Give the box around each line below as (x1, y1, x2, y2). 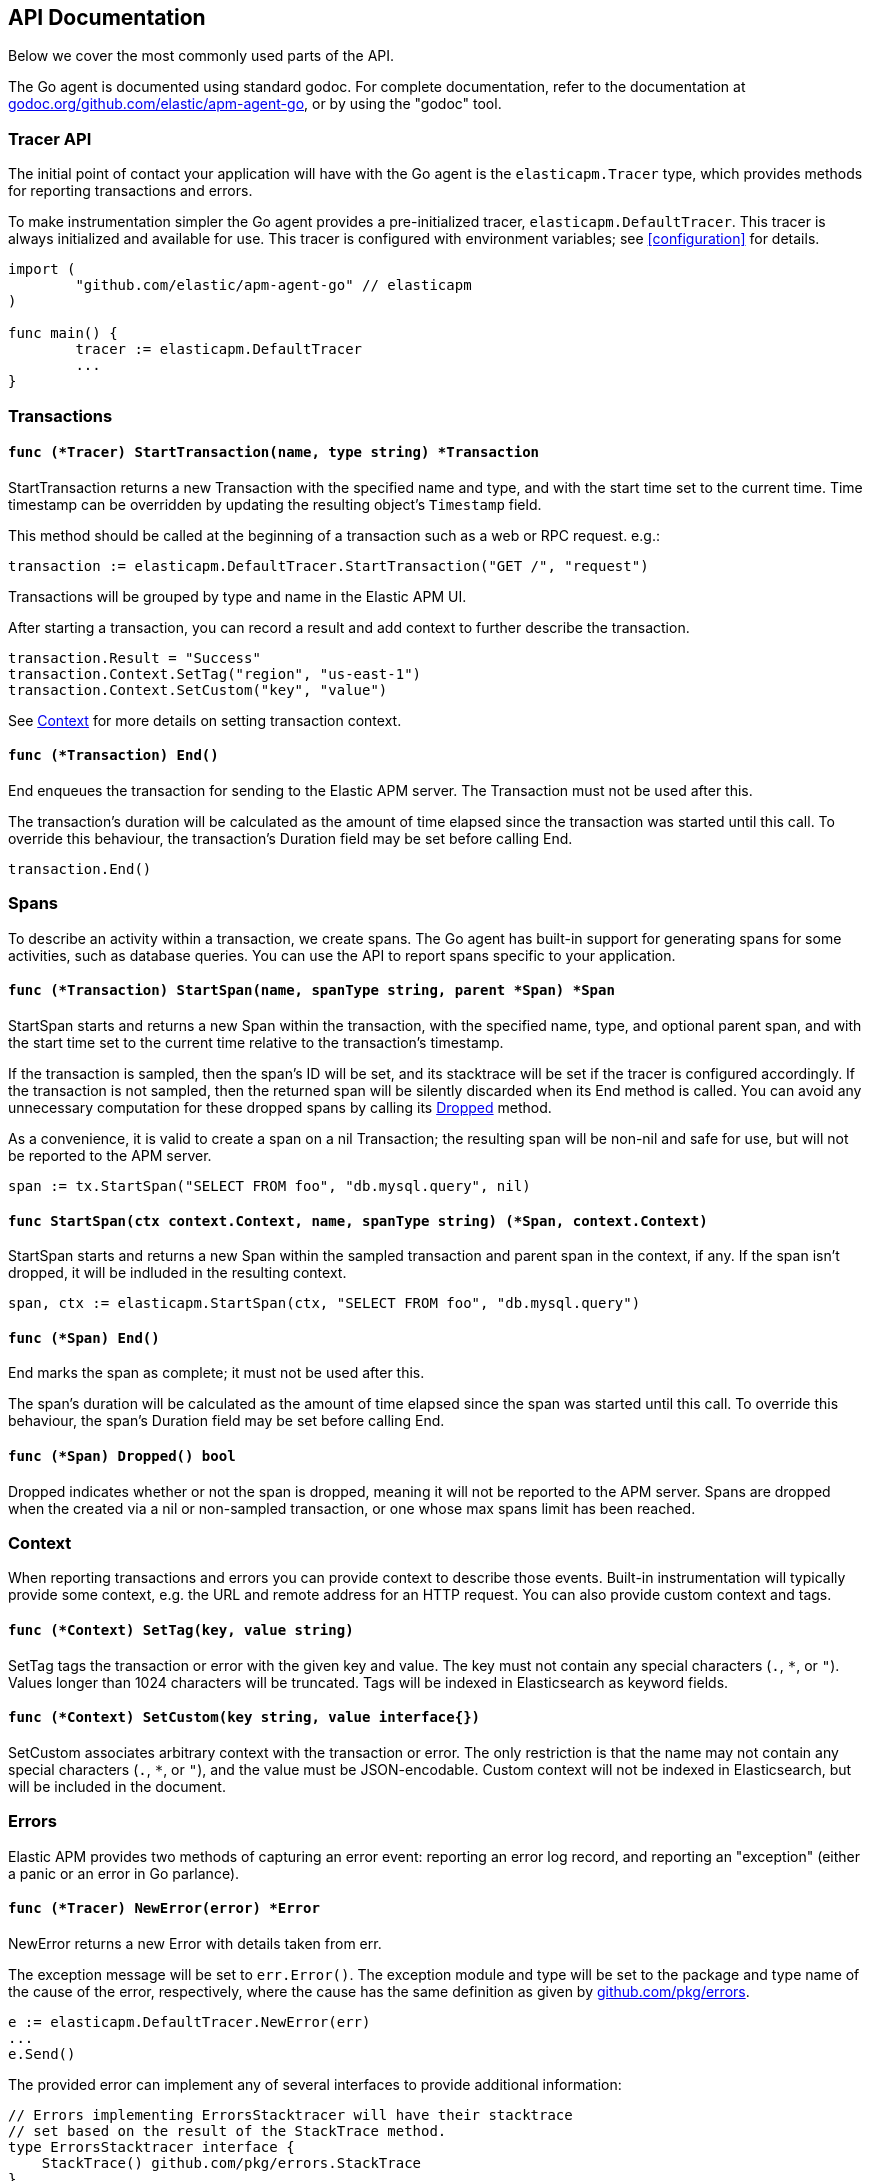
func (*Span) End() (8, 1329, 160, 1346)
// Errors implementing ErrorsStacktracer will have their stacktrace (8, 2106, 573, 2123)
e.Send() (8, 2045, 76, 2062)
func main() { (8, 325, 118, 342)
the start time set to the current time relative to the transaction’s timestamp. (8, 1033, 504, 1051)
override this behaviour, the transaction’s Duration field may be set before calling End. (8, 829, 573, 847)
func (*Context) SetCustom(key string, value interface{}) (8, 1709, 481, 1726)
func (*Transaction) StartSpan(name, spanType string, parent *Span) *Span (8, 982, 615, 999)
